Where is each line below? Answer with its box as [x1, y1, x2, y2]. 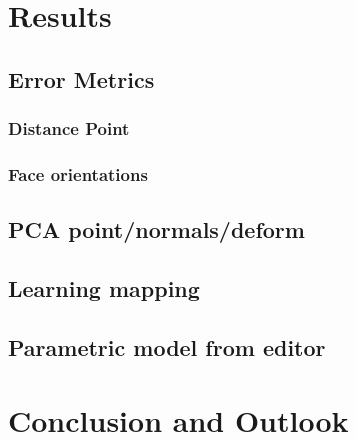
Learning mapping [8, 273, 200, 304]
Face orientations [8, 161, 148, 186]
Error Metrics [8, 63, 155, 94]
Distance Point [8, 116, 130, 141]
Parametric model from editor [8, 331, 326, 362]
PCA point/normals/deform [8, 214, 305, 245]
